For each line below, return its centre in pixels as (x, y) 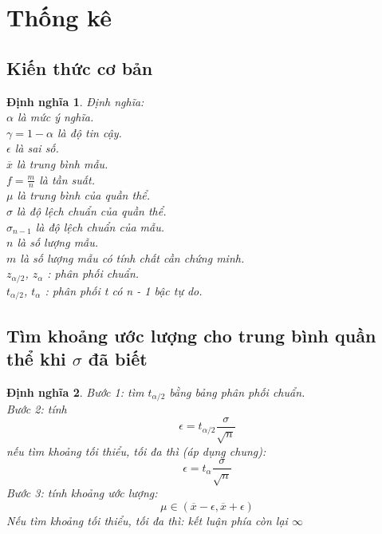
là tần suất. (67, 179)
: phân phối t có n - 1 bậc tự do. (124, 290)
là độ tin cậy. (90, 132)
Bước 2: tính (37, 409)
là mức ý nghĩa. (55, 117)
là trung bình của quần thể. (84, 195)
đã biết (118, 359)
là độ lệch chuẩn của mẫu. (100, 226)
